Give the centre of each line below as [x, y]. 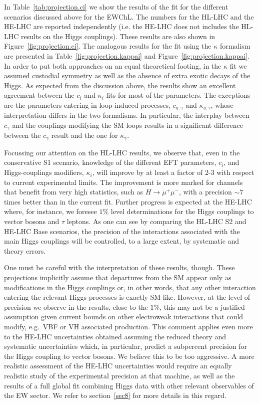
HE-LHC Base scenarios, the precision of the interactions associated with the [122, 231]
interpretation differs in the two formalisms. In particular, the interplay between [127, 115]
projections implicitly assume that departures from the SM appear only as [118, 277]
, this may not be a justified [202, 307]
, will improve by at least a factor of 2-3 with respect [173, 172]
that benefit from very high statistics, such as [74, 192]
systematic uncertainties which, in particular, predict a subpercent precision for [126, 346]
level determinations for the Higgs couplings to [182, 211]
